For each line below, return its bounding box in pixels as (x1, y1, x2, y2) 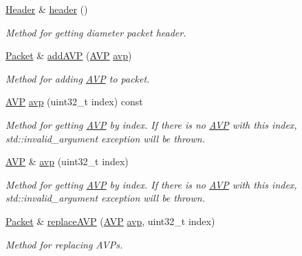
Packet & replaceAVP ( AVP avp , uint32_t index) (6, 213, 215, 228)
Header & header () (6, 2, 88, 16)
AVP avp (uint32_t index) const (6, 94, 143, 109)
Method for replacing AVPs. (6, 237, 123, 251)
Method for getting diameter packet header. (6, 25, 186, 39)
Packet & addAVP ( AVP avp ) (6, 48, 132, 63)
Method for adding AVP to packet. (6, 71, 150, 85)
